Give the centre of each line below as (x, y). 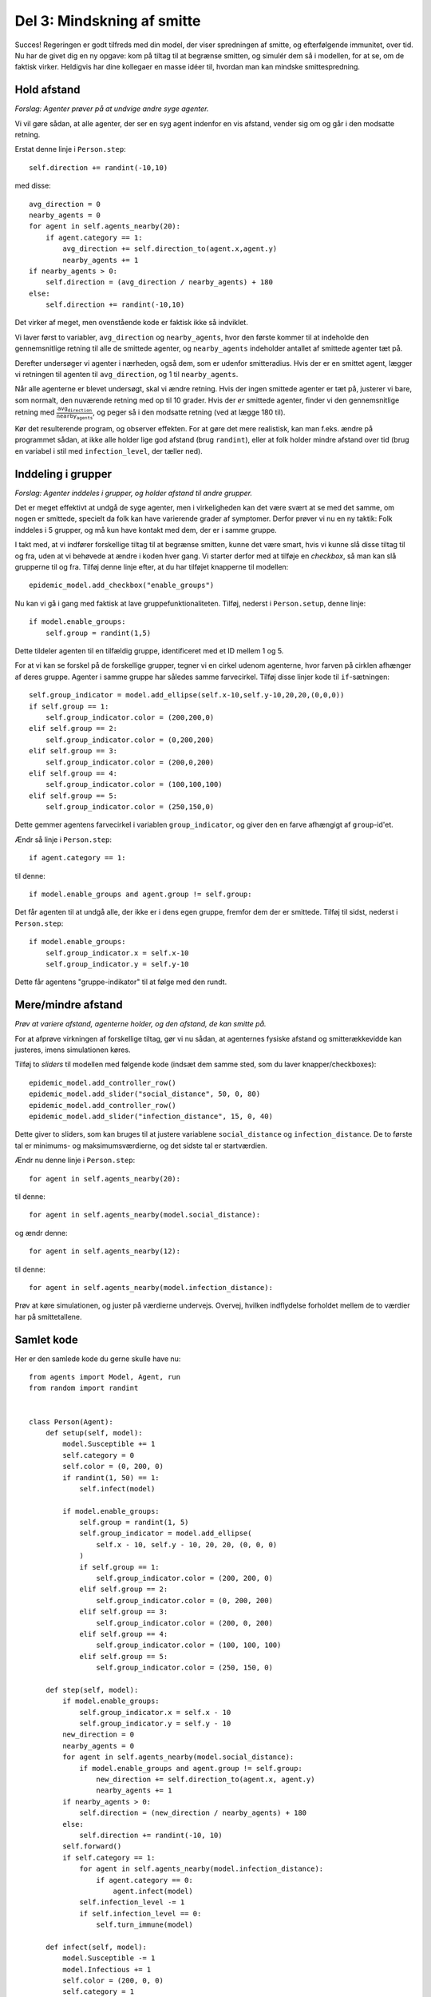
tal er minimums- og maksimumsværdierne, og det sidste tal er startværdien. (141, 1145)
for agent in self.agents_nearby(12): (105, 1251)
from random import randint (84, 1388)
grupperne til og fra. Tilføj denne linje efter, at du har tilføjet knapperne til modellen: (152, 567)
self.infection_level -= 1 (132, 1902)
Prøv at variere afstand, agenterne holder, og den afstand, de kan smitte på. (140, 1024)
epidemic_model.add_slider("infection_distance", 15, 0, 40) (151, 1116)
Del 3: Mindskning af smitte (108, 21)
